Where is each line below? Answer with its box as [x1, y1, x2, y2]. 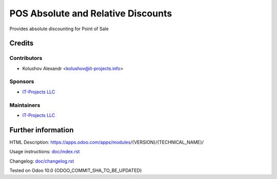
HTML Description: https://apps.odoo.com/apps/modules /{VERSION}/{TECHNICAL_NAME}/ [9, 139, 204, 145]
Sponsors [9, 78, 34, 85]
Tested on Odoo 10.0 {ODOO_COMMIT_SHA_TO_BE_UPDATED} [9, 167, 142, 174]
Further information [9, 126, 74, 134]
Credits [9, 39, 34, 48]
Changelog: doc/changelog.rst [9, 158, 74, 164]
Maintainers [9, 102, 41, 109]
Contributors [9, 54, 43, 62]
